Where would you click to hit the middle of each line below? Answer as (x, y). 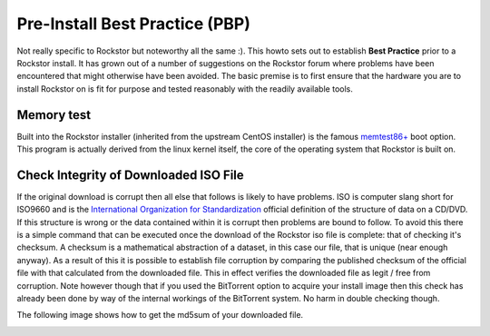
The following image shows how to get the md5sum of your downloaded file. (160, 315)
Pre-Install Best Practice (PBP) (134, 24)
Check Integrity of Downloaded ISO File (130, 175)
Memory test (54, 115)
